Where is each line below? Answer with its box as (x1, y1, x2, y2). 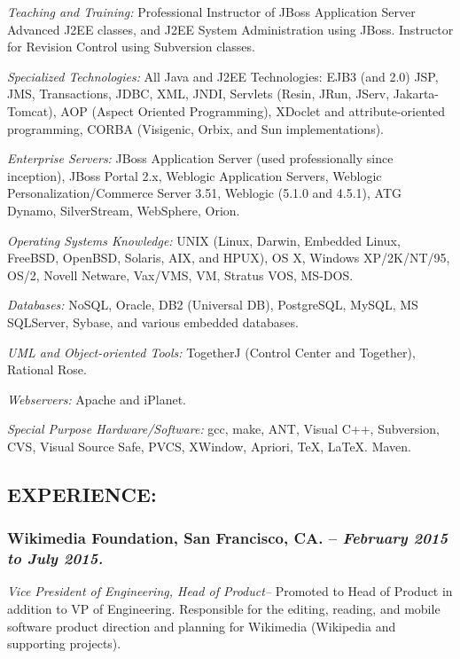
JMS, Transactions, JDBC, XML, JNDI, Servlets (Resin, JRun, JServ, (7, 84, 390, 103)
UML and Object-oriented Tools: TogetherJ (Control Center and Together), (7, 342, 416, 361)
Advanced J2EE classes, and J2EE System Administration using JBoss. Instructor (7, 20, 454, 38)
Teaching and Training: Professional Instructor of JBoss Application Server (7, 3, 416, 20)
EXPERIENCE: (7, 480, 157, 507)
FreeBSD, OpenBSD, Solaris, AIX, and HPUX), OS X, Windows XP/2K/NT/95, (7, 248, 450, 267)
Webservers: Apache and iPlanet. (7, 389, 187, 408)
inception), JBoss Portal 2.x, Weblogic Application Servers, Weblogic (7, 166, 382, 184)
